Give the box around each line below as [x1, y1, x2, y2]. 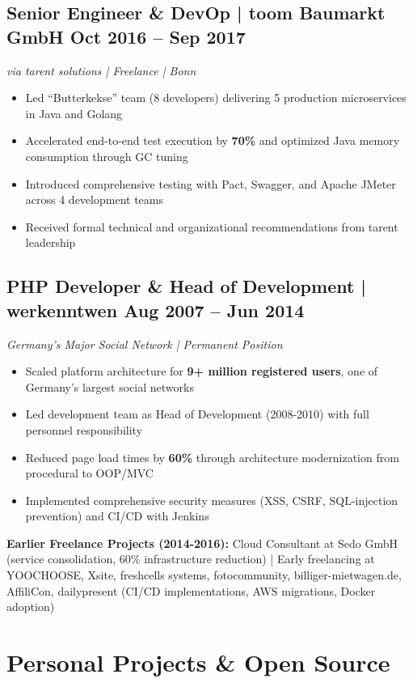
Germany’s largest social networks [25, 378, 194, 395]
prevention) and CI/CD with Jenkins [25, 507, 209, 524]
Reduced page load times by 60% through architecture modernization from [25, 448, 399, 465]
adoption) [6, 598, 55, 615]
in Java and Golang [25, 104, 123, 121]
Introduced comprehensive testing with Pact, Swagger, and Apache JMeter [25, 175, 396, 192]
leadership [25, 234, 76, 251]
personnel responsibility [25, 421, 143, 438]
